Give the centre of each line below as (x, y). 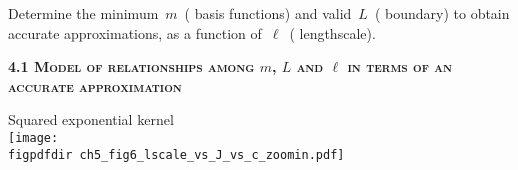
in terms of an (400, 66)
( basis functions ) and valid (268, 13)
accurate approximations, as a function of (135, 32)
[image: (33, 137)
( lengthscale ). (332, 32)
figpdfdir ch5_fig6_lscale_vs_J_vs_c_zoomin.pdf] (176, 154)
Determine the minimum (83, 13)
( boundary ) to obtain (442, 13)
